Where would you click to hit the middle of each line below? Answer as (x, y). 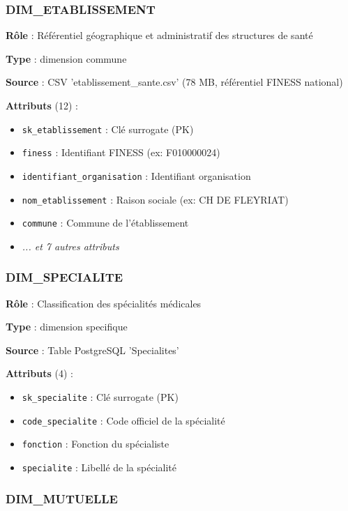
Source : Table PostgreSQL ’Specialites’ (92, 350)
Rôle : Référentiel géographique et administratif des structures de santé (159, 35)
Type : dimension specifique (67, 327)
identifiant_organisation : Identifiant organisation (136, 175)
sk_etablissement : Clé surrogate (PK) (108, 129)
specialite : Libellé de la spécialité (99, 467)
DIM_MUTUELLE (62, 498)
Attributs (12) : (42, 105)
